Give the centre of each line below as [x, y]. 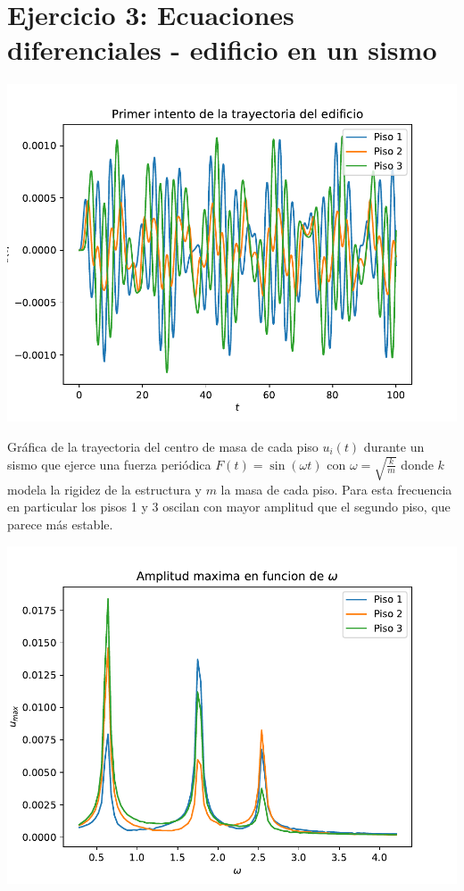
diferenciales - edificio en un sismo [222, 50]
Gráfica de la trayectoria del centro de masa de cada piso [163, 446]
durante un [394, 446]
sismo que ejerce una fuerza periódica [109, 464]
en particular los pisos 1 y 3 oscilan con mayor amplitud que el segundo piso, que [229, 507]
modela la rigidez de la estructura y [104, 489]
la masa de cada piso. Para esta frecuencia [336, 489]
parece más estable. [60, 524]
